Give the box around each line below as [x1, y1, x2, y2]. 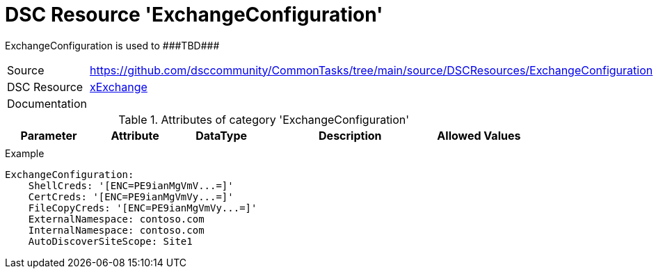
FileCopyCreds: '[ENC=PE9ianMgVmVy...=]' [28, 202, 257, 213]
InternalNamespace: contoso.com [28, 224, 205, 236]
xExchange [90, 79, 147, 94]
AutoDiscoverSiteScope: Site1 [28, 235, 193, 247]
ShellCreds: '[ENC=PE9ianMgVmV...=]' [28, 179, 234, 191]
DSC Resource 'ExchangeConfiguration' [5, 3, 383, 26]
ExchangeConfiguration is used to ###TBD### [5, 39, 220, 51]
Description [319, 128, 382, 143]
